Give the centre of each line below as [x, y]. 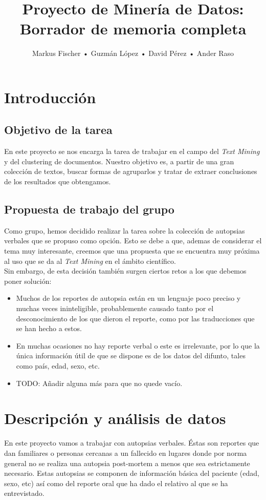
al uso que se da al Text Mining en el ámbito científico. [90, 261]
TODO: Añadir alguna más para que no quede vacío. [99, 383]
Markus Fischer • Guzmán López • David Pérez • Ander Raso [133, 53]
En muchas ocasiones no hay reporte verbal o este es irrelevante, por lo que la [138, 345]
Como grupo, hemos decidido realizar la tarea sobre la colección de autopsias [125, 230]
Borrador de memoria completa [133, 28]
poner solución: [28, 281]
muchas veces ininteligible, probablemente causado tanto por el [115, 308]
